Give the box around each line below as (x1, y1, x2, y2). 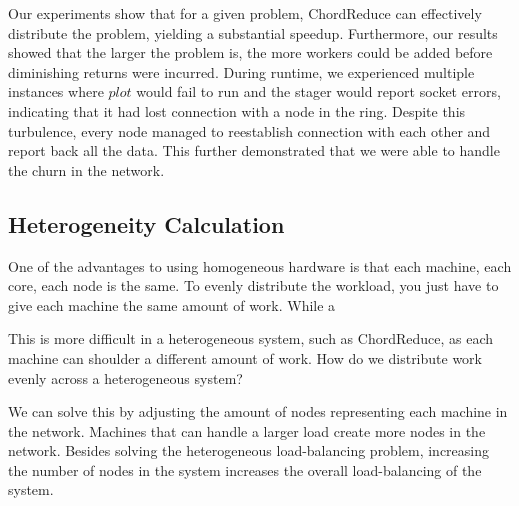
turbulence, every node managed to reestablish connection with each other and (8, 120, 491, 141)
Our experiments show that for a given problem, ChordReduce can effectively (8, 3, 482, 23)
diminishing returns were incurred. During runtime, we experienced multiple (8, 61, 475, 82)
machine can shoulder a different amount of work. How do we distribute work (8, 347, 482, 368)
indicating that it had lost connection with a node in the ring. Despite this (8, 100, 466, 121)
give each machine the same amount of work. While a (8, 294, 336, 315)
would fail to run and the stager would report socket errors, (136, 81, 501, 102)
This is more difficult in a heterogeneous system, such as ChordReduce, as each (8, 328, 494, 349)
